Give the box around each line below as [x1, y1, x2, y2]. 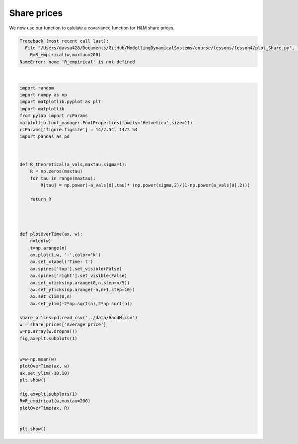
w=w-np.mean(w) [19, 356, 57, 362]
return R [30, 196, 52, 202]
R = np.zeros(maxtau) [30, 169, 83, 174]
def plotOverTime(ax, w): [19, 231, 83, 237]
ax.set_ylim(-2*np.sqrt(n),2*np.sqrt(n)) [30, 301, 133, 306]
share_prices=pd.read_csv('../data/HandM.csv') [19, 315, 138, 320]
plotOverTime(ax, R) [19, 405, 70, 411]
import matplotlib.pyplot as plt [19, 99, 101, 104]
